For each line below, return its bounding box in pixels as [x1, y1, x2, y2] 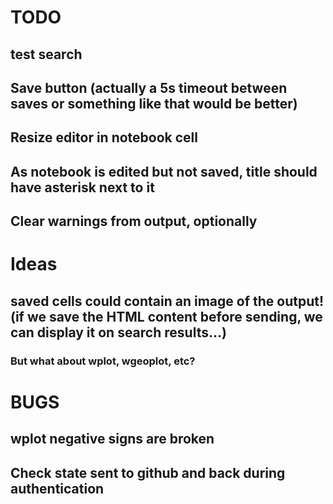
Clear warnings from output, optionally [10, 213, 258, 230]
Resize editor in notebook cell [10, 129, 198, 146]
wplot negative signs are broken [10, 431, 215, 448]
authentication [10, 480, 105, 497]
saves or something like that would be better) [10, 95, 298, 112]
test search [10, 46, 83, 63]
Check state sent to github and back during [10, 464, 286, 481]
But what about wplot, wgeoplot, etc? [10, 354, 196, 368]
